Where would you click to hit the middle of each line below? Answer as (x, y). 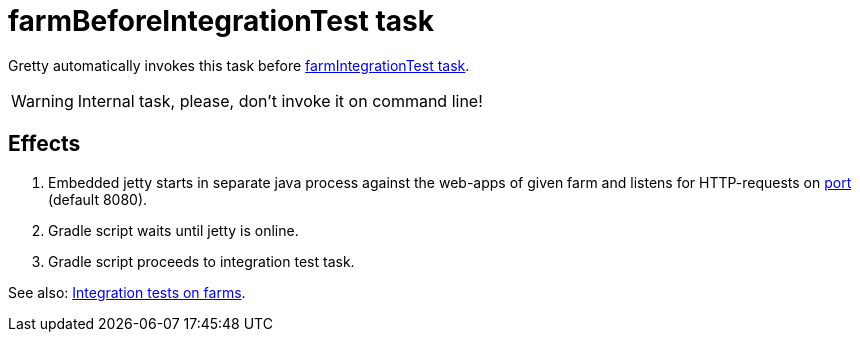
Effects (44, 144)
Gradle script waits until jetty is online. (173, 230)
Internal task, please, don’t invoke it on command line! (280, 100)
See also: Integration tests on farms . (127, 292)
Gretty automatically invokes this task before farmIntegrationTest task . (239, 65)
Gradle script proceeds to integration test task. (201, 261)
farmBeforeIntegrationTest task (221, 21)
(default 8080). (98, 199)
